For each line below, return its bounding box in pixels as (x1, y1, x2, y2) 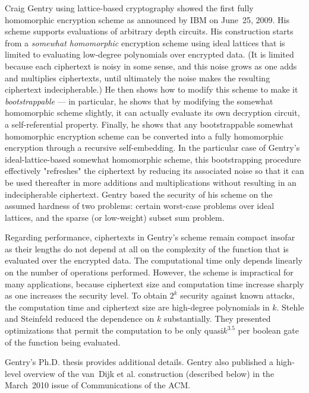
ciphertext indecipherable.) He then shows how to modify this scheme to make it (5, 83, 298, 96)
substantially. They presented (163, 312, 271, 325)
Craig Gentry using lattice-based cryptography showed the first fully (5, 2, 254, 14)
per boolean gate (238, 324, 299, 337)
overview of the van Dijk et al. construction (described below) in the (23, 367, 275, 379)
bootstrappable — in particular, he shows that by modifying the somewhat (5, 94, 273, 107)
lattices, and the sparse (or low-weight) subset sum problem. (5, 211, 225, 223)
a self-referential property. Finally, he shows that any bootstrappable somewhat (5, 118, 294, 130)
